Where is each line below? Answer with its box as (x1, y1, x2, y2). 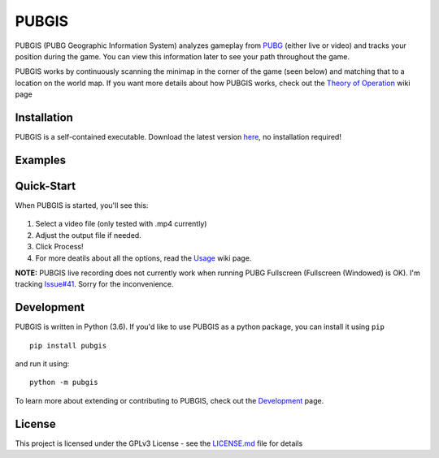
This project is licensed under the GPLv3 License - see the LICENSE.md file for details (15, 439, 303, 448)
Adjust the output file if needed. (35, 230, 141, 240)
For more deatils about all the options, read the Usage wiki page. (35, 253, 252, 263)
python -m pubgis (29, 378, 98, 387)
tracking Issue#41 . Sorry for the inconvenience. (15, 279, 174, 289)
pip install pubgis (29, 341, 107, 350)
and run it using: (15, 358, 70, 369)
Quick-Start (15, 179, 76, 192)
